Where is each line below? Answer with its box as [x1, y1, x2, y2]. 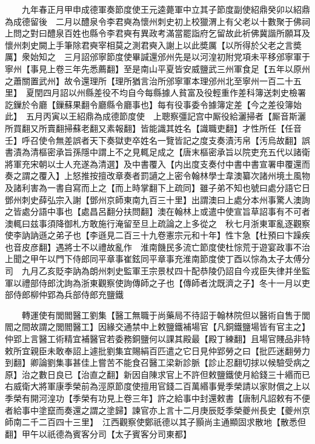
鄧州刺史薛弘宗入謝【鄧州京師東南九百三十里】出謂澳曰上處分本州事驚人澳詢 [5, 193, 310, 206]
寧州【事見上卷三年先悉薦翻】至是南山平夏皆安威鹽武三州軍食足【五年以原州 [5, 62, 310, 75]
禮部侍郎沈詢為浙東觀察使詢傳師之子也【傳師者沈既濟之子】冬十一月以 [21, 276, 302, 289]
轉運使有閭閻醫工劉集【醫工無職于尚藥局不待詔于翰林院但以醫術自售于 [21, 308, 302, 321]
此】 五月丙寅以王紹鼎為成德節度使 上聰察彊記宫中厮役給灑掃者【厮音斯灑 [5, 110, 306, 123]
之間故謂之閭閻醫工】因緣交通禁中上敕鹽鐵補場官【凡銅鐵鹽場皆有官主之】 [13, 320, 310, 333]
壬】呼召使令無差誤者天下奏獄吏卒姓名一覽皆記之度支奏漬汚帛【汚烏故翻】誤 [5, 133, 310, 146]
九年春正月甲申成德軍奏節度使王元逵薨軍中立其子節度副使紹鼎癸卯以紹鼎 [21, 3, 310, 15]
